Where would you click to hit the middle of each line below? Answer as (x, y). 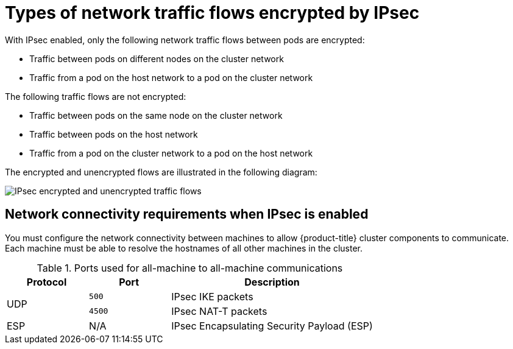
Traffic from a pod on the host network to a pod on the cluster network (171, 77)
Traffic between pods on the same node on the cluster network (156, 115)
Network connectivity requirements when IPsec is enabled (187, 214)
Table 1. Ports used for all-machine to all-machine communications (190, 268)
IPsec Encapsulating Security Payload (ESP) (272, 326)
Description (272, 282)
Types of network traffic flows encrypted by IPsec (212, 13)
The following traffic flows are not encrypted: (96, 96)
